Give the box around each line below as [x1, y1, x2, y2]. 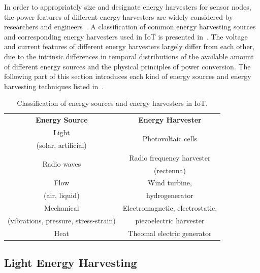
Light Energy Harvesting [4, 255, 137, 270]
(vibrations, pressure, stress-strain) [8, 215, 116, 225]
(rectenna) [153, 165, 186, 175]
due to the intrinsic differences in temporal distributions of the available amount [4, 51, 254, 61]
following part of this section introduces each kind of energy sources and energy [4, 71, 251, 82]
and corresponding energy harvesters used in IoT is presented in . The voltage [4, 31, 248, 42]
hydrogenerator [146, 190, 193, 201]
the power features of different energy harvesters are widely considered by [4, 11, 233, 22]
